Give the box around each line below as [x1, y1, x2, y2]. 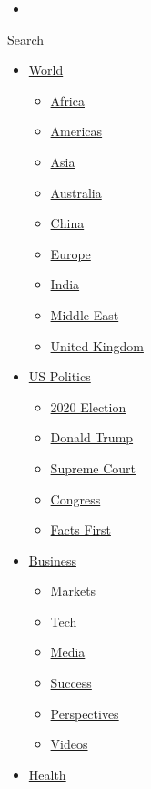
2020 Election [50, 397, 126, 416]
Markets [50, 581, 96, 600]
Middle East [50, 305, 119, 324]
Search [7, 29, 45, 48]
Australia [50, 182, 102, 202]
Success [50, 673, 92, 692]
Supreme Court [50, 458, 136, 477]
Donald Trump [50, 428, 134, 447]
